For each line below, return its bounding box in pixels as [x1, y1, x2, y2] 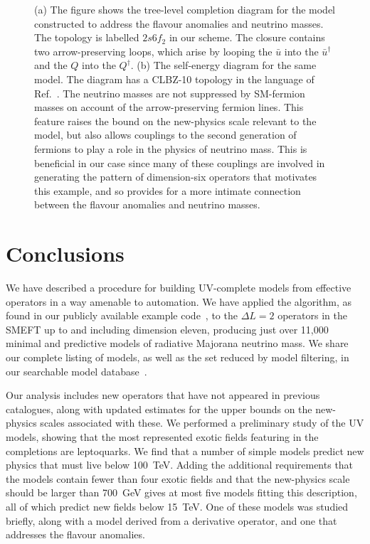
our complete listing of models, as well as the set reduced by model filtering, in [6, 350, 349, 364]
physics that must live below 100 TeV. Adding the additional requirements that [6, 457, 354, 472]
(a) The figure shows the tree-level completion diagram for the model [34, 2, 335, 16]
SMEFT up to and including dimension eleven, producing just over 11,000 [6, 321, 329, 336]
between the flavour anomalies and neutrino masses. [34, 197, 260, 212]
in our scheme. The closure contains [169, 30, 325, 45]
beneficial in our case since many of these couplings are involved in [34, 155, 325, 170]
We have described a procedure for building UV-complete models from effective [6, 280, 351, 295]
